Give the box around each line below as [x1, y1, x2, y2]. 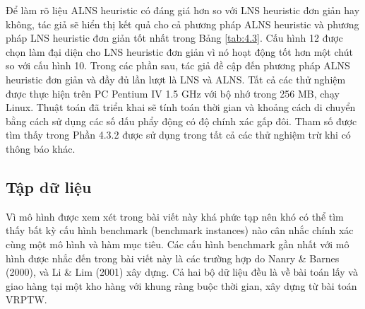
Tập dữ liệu [6, 175, 92, 197]
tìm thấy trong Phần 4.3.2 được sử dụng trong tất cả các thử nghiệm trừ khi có [6, 127, 351, 142]
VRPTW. [6, 292, 47, 307]
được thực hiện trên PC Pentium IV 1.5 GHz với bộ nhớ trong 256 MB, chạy [6, 86, 340, 100]
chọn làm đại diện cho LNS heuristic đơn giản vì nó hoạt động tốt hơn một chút [6, 44, 353, 59]
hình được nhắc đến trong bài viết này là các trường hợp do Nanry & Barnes [6, 250, 340, 265]
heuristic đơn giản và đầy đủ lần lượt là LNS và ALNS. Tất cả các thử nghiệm [6, 71, 346, 86]
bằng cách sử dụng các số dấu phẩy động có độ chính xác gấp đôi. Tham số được [6, 113, 357, 128]
